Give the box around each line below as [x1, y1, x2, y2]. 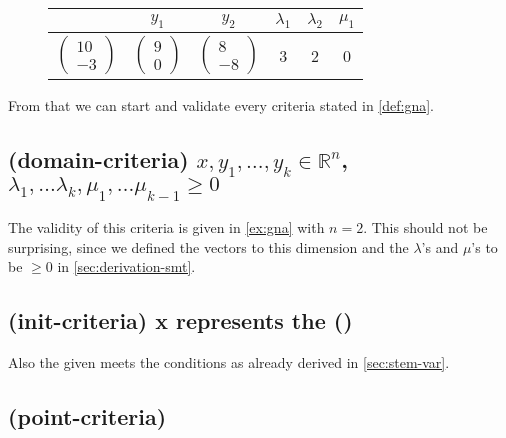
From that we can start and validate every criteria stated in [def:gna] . [8, 95, 435, 116]
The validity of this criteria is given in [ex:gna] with [8, 216, 325, 237]
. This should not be [363, 216, 488, 237]
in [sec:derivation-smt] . [57, 256, 196, 277]
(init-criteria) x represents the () [8, 305, 353, 336]
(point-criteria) [8, 400, 167, 431]
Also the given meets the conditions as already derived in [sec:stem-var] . [8, 351, 450, 372]
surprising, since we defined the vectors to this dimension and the [8, 236, 409, 257]
